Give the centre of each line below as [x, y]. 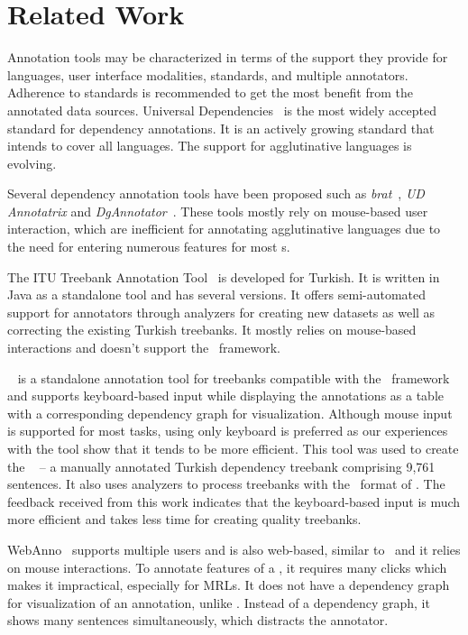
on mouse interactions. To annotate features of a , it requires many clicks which [227, 567]
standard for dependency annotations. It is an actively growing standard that [221, 128]
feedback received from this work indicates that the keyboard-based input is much [234, 501]
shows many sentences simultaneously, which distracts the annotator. [198, 620]
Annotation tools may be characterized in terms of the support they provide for [228, 57]
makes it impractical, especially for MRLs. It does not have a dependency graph [229, 585]
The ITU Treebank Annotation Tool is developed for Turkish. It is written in [224, 276]
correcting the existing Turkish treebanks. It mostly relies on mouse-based [212, 330]
